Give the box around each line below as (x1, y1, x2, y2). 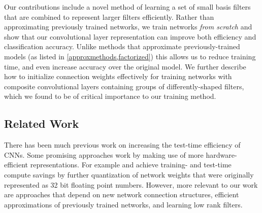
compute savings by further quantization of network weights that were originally (4, 169, 254, 180)
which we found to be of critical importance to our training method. (4, 91, 216, 101)
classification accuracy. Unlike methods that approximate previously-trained (4, 41, 240, 52)
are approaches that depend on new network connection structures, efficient (4, 189, 239, 200)
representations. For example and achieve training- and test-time (30, 159, 232, 170)
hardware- (206, 149, 237, 160)
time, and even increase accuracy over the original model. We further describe (4, 61, 246, 72)
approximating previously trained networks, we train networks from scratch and (4, 21, 252, 32)
